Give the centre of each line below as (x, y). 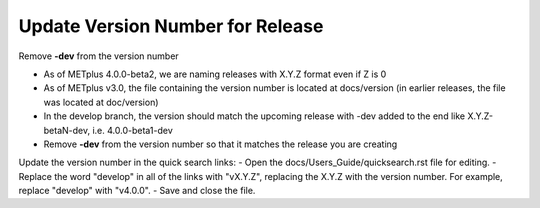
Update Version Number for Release (171, 26)
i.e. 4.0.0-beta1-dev (132, 130)
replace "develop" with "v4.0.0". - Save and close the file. (137, 191)
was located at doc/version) (101, 102)
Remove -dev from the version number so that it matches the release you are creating (220, 144)
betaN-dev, (66, 130)
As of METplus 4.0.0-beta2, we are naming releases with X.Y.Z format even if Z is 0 (215, 74)
